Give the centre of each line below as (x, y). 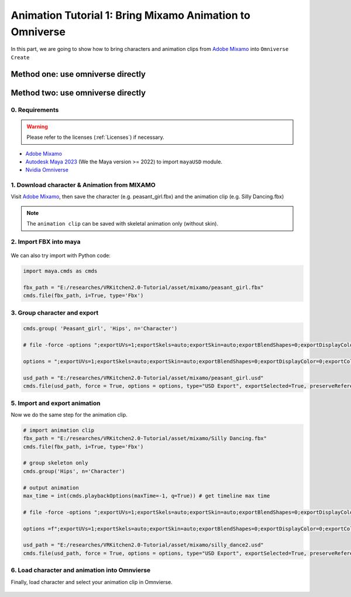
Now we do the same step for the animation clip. (69, 415)
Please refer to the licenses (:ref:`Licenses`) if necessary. (95, 137)
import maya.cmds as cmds (60, 271)
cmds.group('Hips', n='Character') (74, 471)
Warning (37, 127)
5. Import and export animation (56, 403)
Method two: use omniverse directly (78, 93)
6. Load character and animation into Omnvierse (81, 570)
